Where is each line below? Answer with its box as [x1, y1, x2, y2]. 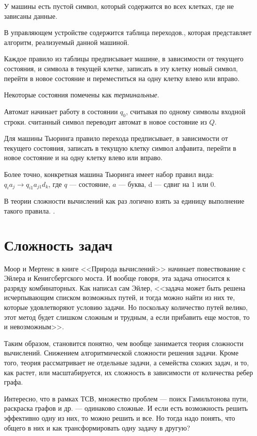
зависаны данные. [4, 10, 57, 21]
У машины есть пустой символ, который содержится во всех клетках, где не [4, 1, 234, 11]
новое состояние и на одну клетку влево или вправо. [4, 152, 163, 163]
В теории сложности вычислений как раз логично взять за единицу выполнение [4, 196, 245, 206]
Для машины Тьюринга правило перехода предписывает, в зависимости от [4, 133, 228, 143]
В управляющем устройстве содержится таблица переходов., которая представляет [4, 27, 252, 38]
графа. [4, 377, 23, 387]
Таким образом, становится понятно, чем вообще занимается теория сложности [4, 338, 244, 348]
